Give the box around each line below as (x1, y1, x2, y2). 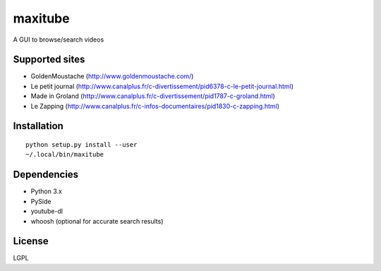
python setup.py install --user (25, 141, 138, 149)
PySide (30, 197, 52, 205)
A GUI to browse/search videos (13, 35, 104, 44)
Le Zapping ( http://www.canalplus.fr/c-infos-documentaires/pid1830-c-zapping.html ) (30, 102, 280, 110)
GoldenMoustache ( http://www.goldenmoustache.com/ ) (30, 72, 194, 80)
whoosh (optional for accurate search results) (30, 217, 164, 225)
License (13, 235, 49, 247)
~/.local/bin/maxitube (25, 150, 104, 159)
